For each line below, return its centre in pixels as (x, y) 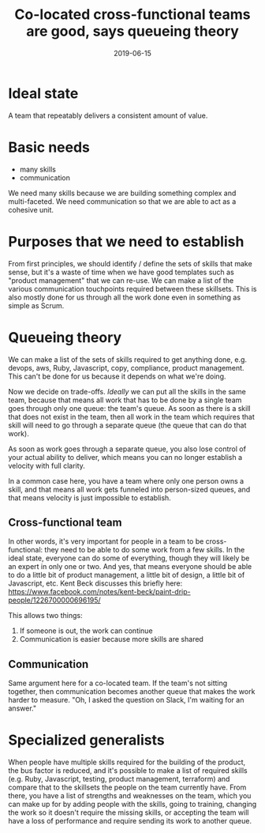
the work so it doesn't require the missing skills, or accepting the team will (129, 812)
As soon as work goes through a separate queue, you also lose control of (127, 449)
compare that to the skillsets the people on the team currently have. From (127, 787)
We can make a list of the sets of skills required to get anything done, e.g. (127, 359)
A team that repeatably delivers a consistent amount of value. (108, 115)
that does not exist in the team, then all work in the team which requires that (131, 416)
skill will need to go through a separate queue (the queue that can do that (127, 425)
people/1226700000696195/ (54, 600)
